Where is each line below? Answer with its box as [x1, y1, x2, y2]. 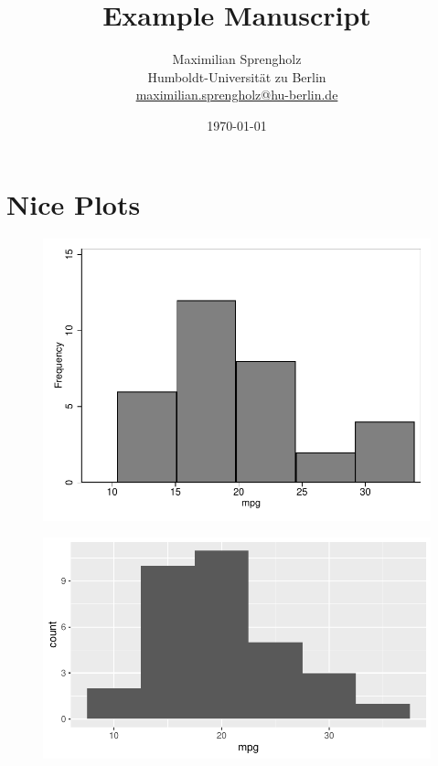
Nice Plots [6, 185, 141, 222]
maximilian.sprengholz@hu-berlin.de [135, 85, 338, 104]
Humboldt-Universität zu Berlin [147, 67, 326, 86]
